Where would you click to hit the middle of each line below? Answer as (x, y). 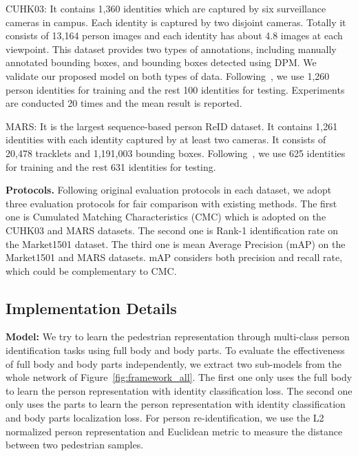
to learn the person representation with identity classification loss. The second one (179, 390)
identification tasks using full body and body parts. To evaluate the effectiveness (175, 350)
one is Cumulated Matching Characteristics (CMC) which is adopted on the (166, 217)
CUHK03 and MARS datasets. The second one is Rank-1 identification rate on (172, 230)
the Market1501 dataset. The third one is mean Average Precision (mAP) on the (176, 243)
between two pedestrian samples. (75, 445)
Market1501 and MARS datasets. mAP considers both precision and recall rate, (174, 257)
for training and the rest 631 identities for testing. (111, 166)
